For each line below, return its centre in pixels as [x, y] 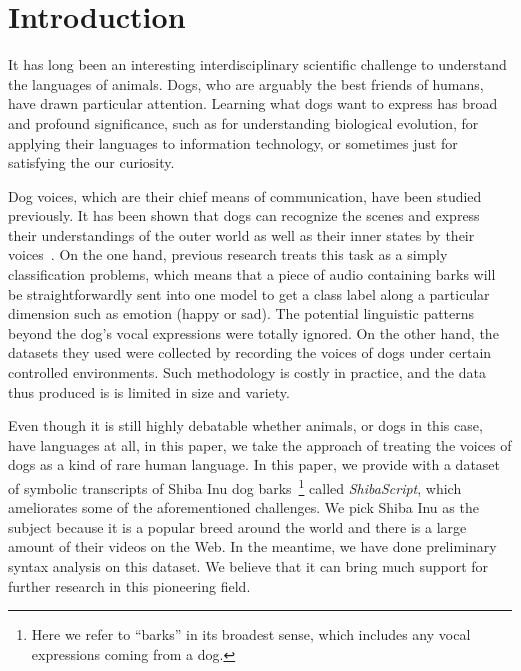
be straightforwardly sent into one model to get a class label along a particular [249, 293]
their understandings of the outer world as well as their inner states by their [241, 234]
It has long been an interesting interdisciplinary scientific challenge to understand [257, 64]
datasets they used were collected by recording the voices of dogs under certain [250, 352]
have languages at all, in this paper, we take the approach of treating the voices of [260, 444]
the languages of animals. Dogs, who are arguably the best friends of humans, [246, 83]
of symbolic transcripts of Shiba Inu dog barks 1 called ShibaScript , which [235, 486]
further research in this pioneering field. [129, 585]
